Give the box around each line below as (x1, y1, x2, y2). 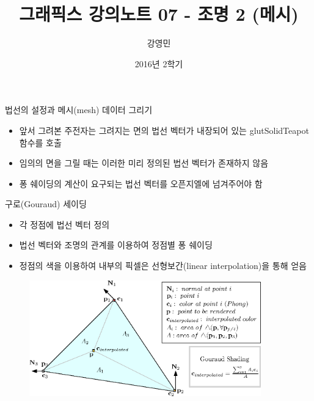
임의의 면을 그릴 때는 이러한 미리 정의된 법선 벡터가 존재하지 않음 (19, 156, 269, 169)
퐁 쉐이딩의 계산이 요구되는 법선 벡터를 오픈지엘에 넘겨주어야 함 (19, 177, 263, 189)
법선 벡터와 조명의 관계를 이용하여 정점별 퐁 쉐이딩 (19, 238, 213, 251)
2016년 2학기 (134, 57, 183, 70)
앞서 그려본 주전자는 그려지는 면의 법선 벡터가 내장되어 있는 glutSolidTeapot (19, 123, 309, 136)
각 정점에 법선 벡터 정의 (19, 218, 110, 230)
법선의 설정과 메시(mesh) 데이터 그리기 (5, 103, 153, 116)
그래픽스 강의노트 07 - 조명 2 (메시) (19, 1, 299, 26)
